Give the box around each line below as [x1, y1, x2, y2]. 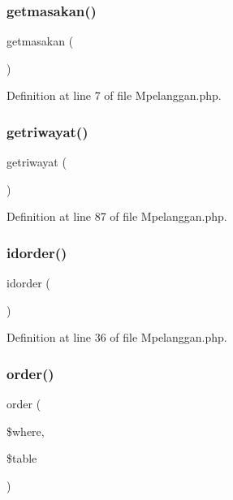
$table [6, 450, 37, 467]
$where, [6, 422, 45, 439]
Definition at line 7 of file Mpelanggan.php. [6, 87, 222, 104]
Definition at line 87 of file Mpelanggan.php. [6, 208, 227, 225]
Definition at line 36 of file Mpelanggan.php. [6, 329, 227, 346]
